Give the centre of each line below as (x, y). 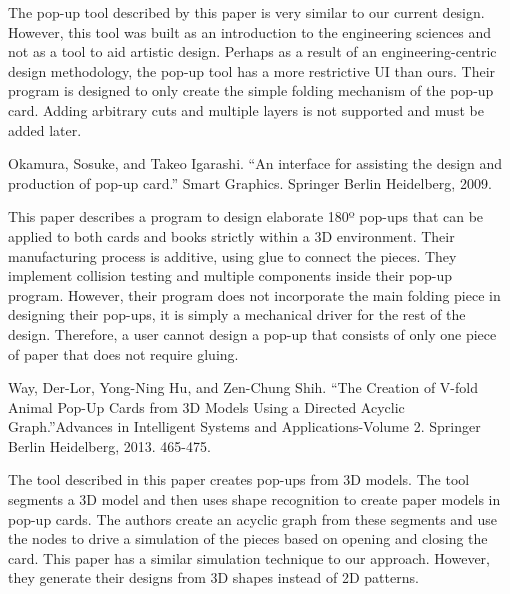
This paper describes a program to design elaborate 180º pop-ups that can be (246, 216)
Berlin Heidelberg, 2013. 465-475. (109, 445)
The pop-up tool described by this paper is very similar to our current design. (246, 12)
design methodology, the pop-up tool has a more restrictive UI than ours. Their (252, 70)
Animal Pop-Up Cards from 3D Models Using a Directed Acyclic (206, 406)
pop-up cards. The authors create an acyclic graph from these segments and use (253, 518)
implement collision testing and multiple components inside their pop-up (230, 275)
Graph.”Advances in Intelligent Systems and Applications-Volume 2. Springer (244, 426)
